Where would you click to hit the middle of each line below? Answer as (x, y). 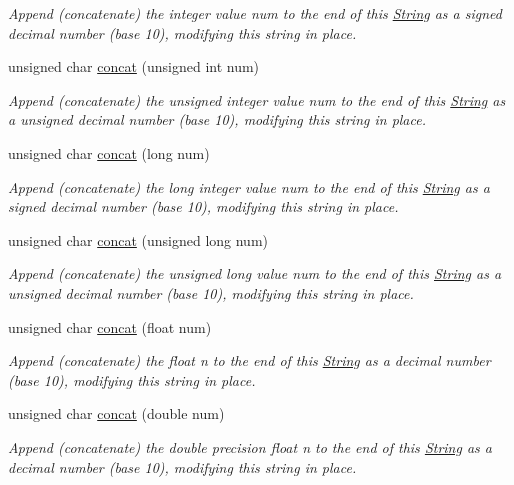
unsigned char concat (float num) (110, 326)
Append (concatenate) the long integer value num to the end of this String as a (249, 186)
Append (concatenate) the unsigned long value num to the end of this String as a (255, 273)
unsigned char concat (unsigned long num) (138, 239)
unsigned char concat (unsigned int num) (134, 66)
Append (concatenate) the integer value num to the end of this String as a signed (255, 13)
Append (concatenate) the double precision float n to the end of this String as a (250, 446)
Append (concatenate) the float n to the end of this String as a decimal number (249, 360)
